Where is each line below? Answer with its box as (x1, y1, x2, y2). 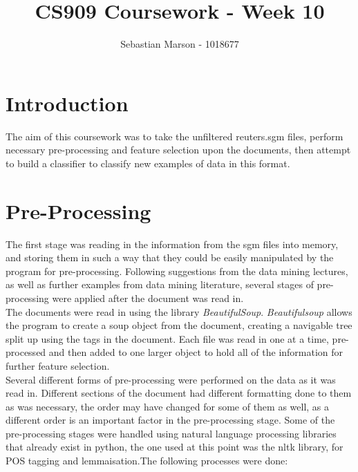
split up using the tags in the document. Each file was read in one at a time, (6, 331, 329, 346)
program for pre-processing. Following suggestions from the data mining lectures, (6, 263, 348, 278)
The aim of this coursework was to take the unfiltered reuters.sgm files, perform (6, 129, 343, 143)
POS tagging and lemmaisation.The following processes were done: (6, 453, 288, 468)
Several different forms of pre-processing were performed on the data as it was (6, 372, 336, 386)
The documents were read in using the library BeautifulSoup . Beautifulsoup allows (6, 304, 352, 319)
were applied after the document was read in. (52, 290, 244, 305)
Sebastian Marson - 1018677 (120, 37, 239, 51)
